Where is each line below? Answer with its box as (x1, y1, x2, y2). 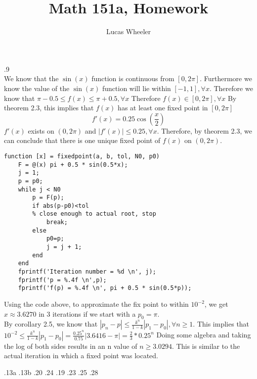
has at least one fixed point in (118, 102, 208, 113)
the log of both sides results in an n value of (4, 340, 137, 351)
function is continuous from (91, 73, 174, 84)
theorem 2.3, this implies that (4, 102, 94, 113)
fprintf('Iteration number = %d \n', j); (18, 268, 156, 276)
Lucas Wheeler (106, 26, 151, 37)
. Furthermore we (200, 73, 252, 84)
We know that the (4, 73, 59, 84)
